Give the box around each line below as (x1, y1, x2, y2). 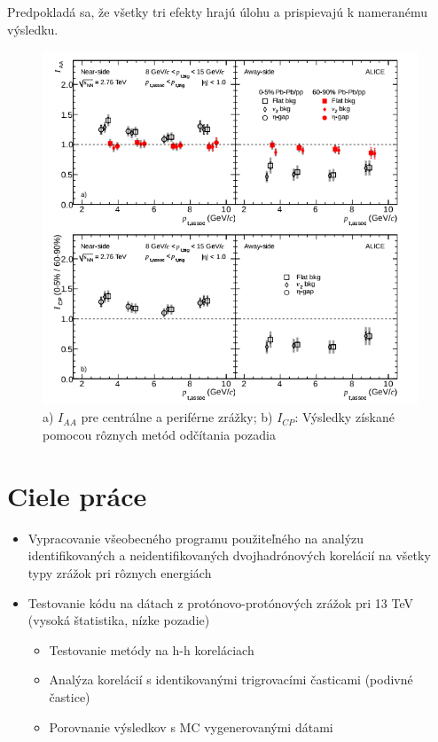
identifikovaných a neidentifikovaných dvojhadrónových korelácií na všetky (27, 546, 431, 565)
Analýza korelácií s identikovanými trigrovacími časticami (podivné (49, 670, 413, 689)
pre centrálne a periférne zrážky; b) (81, 408, 273, 426)
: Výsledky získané (294, 408, 395, 426)
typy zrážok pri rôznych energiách (27, 563, 212, 582)
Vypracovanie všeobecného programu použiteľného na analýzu (27, 528, 364, 547)
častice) (49, 687, 90, 706)
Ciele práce (7, 477, 147, 513)
